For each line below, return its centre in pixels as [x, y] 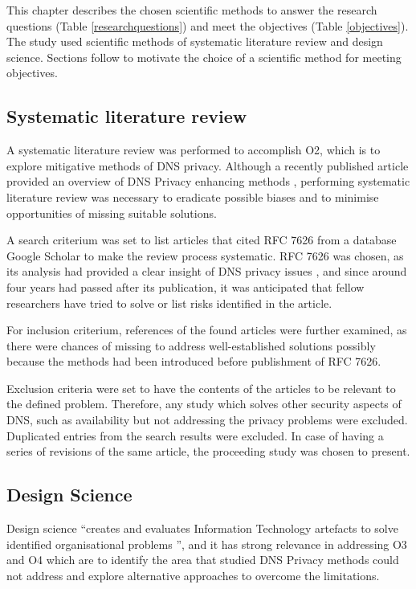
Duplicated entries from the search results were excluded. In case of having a [195, 435]
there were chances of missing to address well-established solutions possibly [191, 345]
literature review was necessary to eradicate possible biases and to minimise [193, 196]
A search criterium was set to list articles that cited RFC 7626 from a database [202, 240]
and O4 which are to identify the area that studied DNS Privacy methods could [203, 560]
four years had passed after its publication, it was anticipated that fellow [186, 286]
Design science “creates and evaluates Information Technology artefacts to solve [202, 528]
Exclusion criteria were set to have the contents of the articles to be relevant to [201, 388]
